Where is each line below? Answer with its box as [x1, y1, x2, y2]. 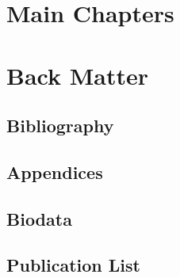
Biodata [6, 206, 72, 230]
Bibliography [6, 113, 114, 138]
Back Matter [6, 59, 148, 91]
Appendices [6, 159, 103, 184]
